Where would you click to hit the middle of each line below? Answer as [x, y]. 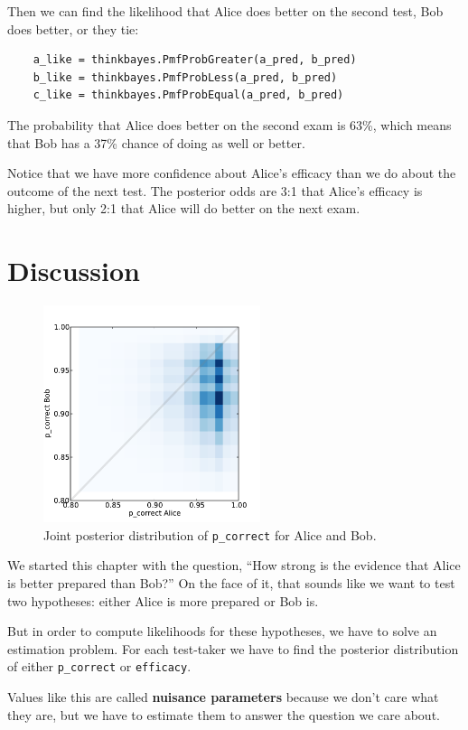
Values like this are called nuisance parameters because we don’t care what [223, 696]
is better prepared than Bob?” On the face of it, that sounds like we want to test [231, 582]
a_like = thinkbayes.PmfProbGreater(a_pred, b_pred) [195, 60]
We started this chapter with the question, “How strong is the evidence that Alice [234, 565]
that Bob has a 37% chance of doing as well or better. [156, 142]
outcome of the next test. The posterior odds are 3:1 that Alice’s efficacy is [215, 190]
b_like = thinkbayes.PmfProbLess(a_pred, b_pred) [185, 77]
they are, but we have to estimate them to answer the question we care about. [224, 714]
